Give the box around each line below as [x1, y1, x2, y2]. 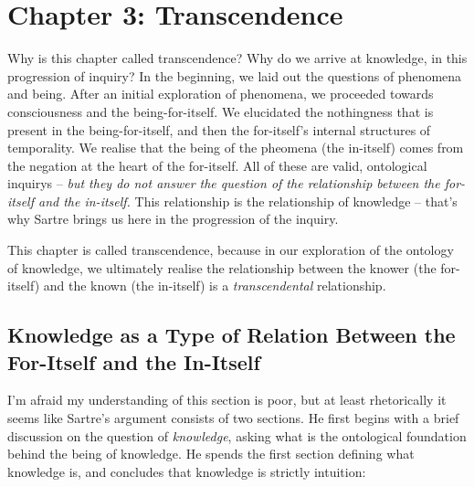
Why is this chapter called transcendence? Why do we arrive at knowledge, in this [7, 48, 468, 68]
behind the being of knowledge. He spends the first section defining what [7, 444, 415, 463]
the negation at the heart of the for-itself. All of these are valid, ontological [7, 155, 427, 175]
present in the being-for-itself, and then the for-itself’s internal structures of [7, 120, 431, 139]
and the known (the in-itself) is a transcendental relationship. [43, 276, 386, 295]
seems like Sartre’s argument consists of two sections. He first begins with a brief [7, 408, 459, 428]
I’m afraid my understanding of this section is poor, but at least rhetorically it [7, 390, 447, 409]
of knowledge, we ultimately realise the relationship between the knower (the [7, 258, 437, 277]
